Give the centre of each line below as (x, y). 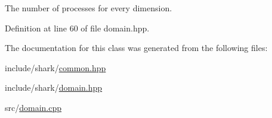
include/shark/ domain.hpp (54, 87)
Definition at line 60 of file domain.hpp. (77, 28)
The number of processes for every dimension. (89, 8)
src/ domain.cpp (33, 107)
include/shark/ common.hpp (55, 67)
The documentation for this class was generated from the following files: (136, 48)
